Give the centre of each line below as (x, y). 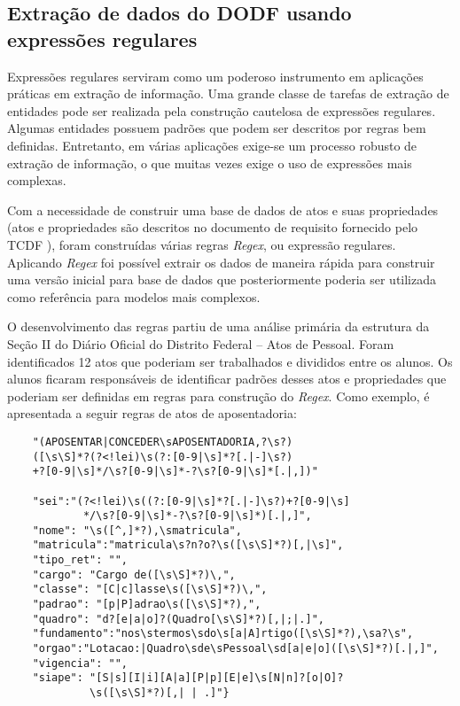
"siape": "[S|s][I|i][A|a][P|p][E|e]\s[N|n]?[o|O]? (188, 678)
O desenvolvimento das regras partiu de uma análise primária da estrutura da (218, 326)
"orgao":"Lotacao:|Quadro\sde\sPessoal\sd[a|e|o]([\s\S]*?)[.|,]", (235, 649)
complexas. (37, 180)
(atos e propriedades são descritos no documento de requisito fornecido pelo (213, 227)
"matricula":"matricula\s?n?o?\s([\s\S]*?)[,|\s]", (188, 545)
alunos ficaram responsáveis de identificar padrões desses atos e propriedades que (227, 379)
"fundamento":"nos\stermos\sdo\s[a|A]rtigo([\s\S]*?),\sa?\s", (223, 634)
